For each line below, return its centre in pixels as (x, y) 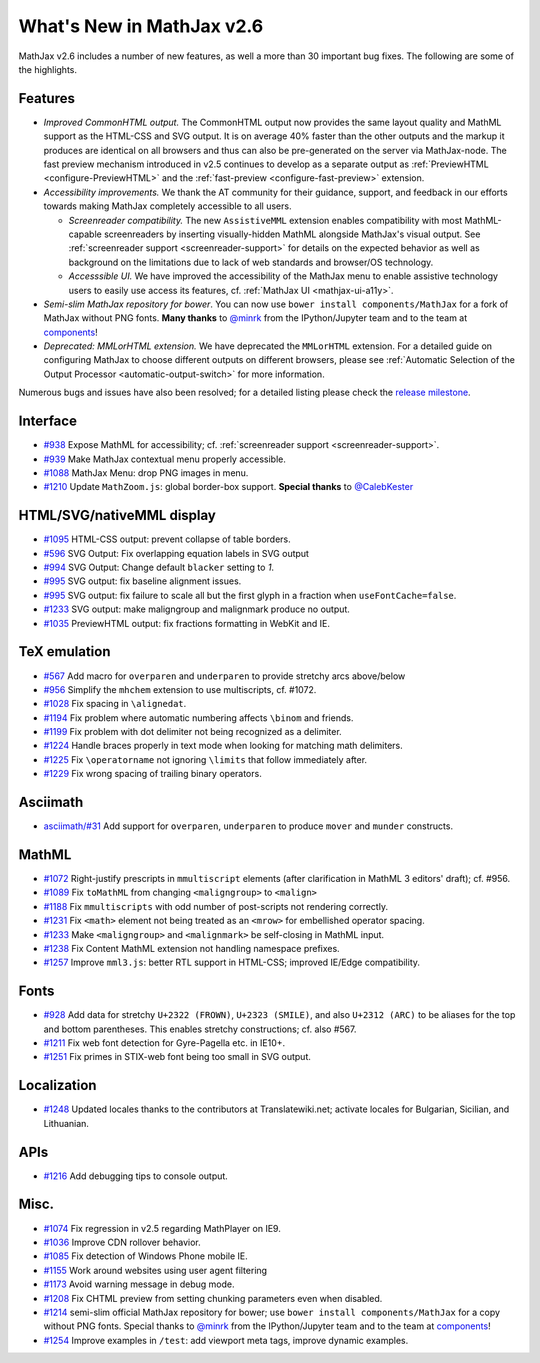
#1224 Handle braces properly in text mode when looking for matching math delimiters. (223, 746)
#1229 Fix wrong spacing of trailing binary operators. (152, 774)
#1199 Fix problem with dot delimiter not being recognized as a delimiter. (192, 732)
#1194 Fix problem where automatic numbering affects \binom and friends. (198, 717)
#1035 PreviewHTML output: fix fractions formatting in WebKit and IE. (186, 623)
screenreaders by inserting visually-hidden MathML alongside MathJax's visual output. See (292, 234)
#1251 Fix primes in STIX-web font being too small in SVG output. (177, 1057)
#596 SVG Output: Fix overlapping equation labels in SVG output (176, 553)
